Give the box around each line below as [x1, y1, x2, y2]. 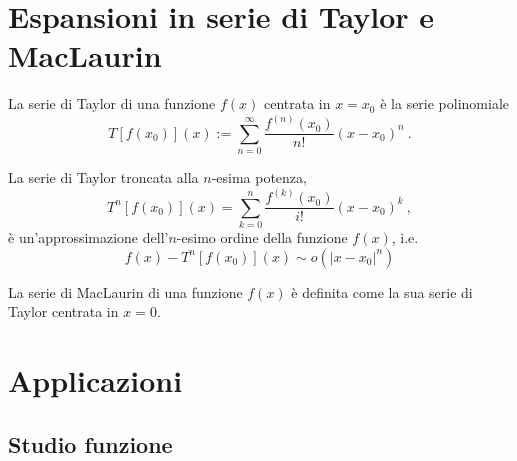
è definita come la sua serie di [291, 281, 473, 302]
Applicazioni [8, 359, 183, 400]
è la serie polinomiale [380, 93, 510, 114]
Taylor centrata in [8, 301, 119, 322]
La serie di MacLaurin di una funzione [8, 281, 243, 302]
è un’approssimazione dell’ [8, 226, 169, 247]
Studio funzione [8, 428, 173, 459]
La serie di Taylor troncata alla [8, 167, 199, 188]
